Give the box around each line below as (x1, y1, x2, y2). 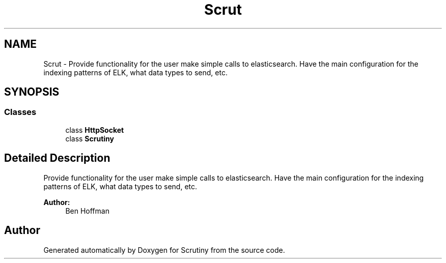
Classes (4, 107, 37, 118)
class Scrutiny (65, 134, 115, 143)
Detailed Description (4, 152, 110, 165)
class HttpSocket (65, 125, 124, 134)
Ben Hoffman (65, 206, 109, 215)
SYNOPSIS (4, 85, 60, 99)
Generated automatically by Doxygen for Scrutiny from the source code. (43, 245, 285, 254)
